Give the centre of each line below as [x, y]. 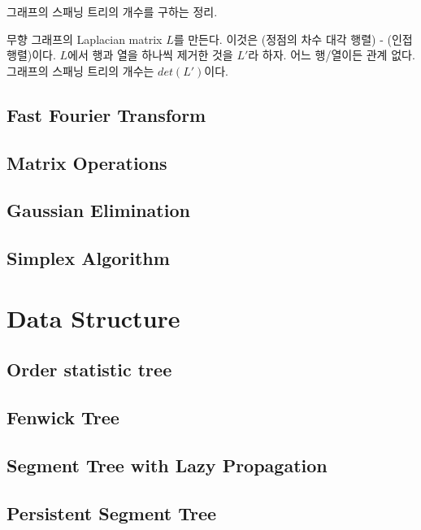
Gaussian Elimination [98, 210]
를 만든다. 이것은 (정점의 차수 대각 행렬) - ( [282, 39]
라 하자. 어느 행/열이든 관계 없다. [332, 55]
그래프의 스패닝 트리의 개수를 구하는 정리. [112, 11]
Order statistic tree [89, 369]
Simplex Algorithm [88, 258]
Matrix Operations [87, 162]
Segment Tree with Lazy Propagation [167, 465]
